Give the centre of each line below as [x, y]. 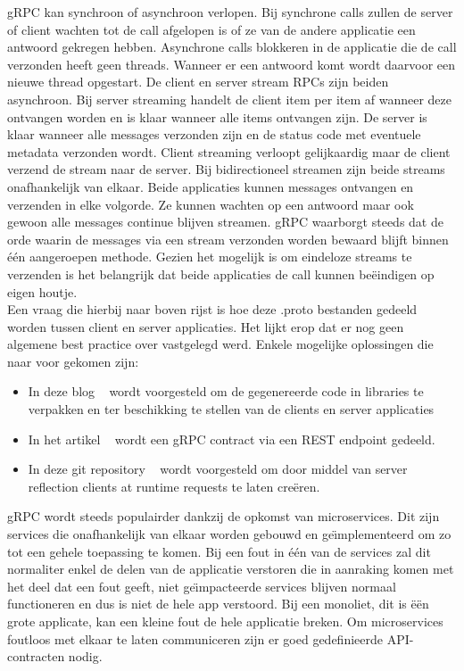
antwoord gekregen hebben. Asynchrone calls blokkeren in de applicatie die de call [232, 47]
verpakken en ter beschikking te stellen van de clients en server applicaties [231, 409]
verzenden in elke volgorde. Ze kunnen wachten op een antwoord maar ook [211, 204]
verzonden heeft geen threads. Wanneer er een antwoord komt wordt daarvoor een [232, 64]
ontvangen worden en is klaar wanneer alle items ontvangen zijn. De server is [217, 116]
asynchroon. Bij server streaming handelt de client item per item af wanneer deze [230, 99]
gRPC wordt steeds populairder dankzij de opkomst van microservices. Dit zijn [224, 516]
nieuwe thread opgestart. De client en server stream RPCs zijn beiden [198, 82]
